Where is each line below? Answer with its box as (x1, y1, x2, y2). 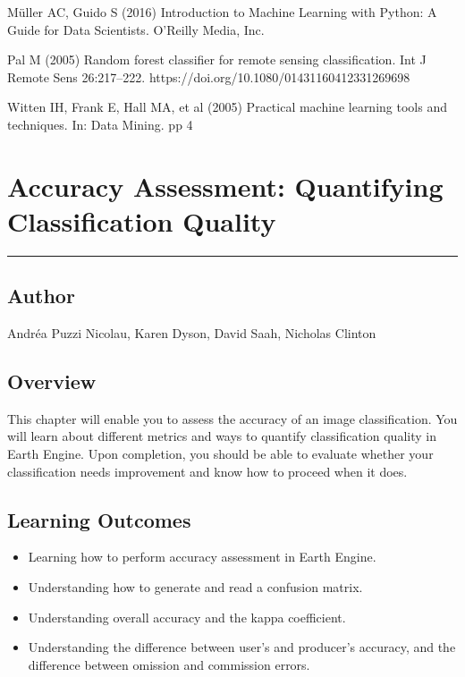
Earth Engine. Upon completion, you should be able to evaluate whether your (7, 444, 434, 463)
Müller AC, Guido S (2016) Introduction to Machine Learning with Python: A (7, 3, 437, 21)
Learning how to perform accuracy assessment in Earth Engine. (28, 547, 376, 566)
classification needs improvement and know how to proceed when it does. (7, 461, 408, 480)
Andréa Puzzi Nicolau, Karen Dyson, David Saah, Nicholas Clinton (7, 324, 376, 343)
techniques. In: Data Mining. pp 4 (7, 114, 193, 133)
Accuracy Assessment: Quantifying (7, 167, 444, 204)
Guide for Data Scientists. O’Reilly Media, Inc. (7, 20, 265, 38)
